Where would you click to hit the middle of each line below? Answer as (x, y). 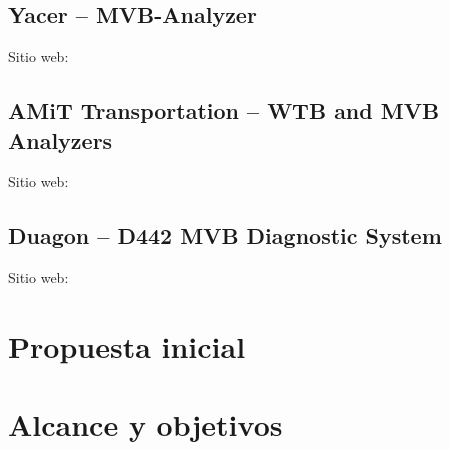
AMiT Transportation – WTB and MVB (224, 110)
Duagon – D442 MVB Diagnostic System (225, 235)
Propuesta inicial (127, 345)
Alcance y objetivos (145, 424)
